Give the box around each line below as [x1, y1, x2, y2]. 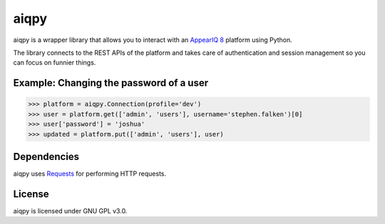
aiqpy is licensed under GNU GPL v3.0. [13, 206, 128, 215]
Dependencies [13, 150, 80, 163]
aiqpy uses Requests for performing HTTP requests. [13, 169, 167, 178]
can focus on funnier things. [13, 58, 96, 67]
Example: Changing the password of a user [13, 77, 209, 89]
